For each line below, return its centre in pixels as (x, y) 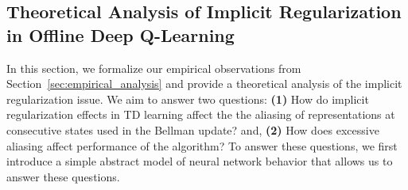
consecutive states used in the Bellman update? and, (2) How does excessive (193, 129)
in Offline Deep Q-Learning (120, 34)
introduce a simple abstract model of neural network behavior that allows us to (200, 161)
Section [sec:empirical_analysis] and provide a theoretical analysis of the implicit (204, 84)
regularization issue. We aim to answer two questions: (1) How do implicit (188, 99)
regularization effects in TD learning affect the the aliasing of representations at (201, 114)
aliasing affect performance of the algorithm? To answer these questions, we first (202, 145)
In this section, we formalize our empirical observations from (154, 68)
